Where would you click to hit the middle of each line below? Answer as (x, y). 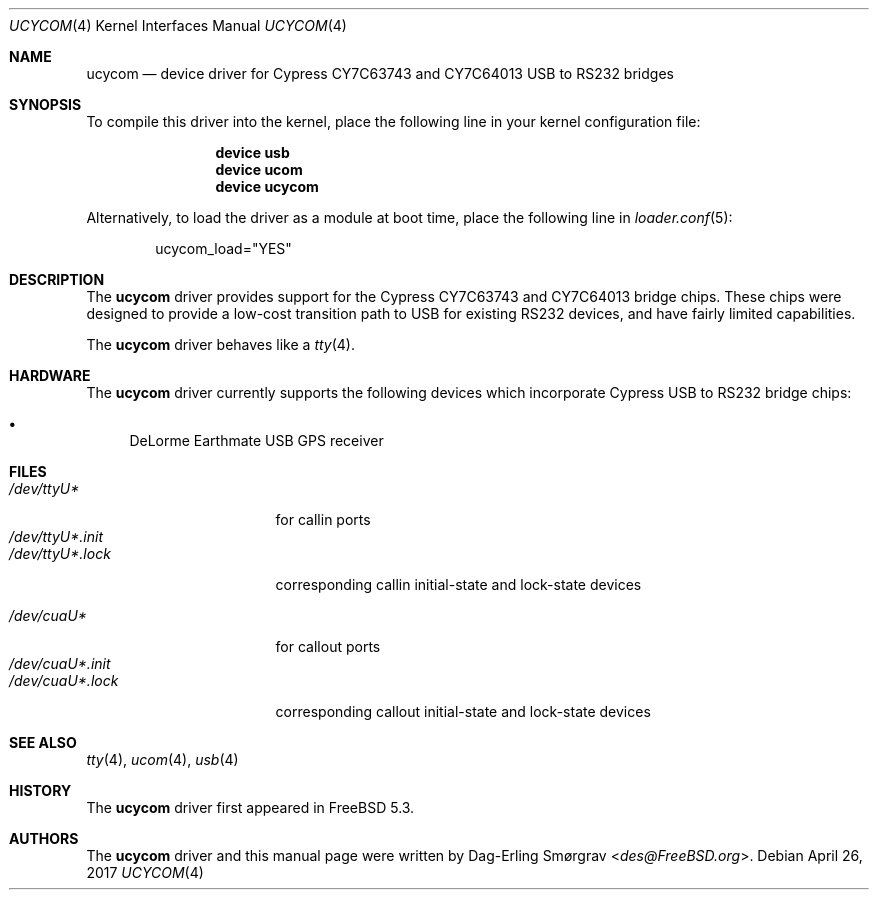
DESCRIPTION (57, 279)
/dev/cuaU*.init (60, 663)
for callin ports (323, 519)
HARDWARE (50, 375)
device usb (252, 152)
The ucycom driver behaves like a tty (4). (221, 344)
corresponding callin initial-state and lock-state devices (458, 584)
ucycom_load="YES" (223, 248)
